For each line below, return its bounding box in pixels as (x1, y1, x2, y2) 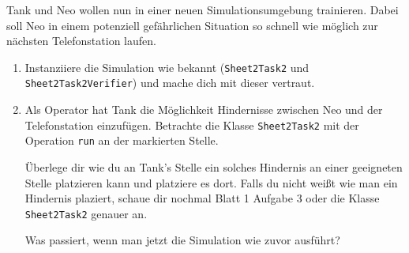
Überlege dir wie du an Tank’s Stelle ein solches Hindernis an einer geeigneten (24, 159, 403, 175)
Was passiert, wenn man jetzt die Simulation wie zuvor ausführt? (24, 232, 340, 248)
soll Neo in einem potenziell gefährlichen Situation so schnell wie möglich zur (6, 17, 378, 33)
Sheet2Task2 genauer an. (24, 205, 148, 221)
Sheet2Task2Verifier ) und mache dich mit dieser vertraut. (24, 74, 315, 91)
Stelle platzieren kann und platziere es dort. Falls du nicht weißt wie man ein (24, 174, 398, 191)
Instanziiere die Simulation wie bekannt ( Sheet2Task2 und (24, 59, 310, 75)
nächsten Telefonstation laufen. (6, 32, 156, 49)
